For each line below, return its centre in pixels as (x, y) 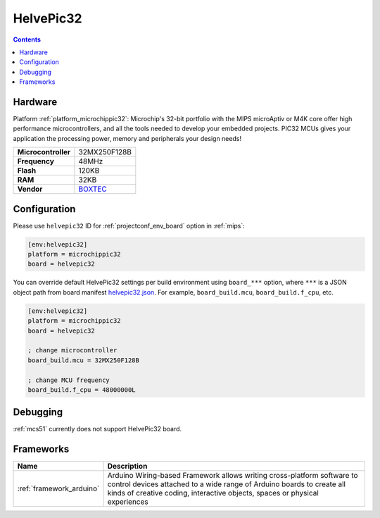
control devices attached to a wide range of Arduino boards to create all (227, 484)
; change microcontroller (72, 350)
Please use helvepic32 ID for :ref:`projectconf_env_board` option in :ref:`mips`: (129, 226)
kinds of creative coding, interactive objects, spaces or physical (213, 493)
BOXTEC (93, 189)
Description (127, 467)
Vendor (30, 189)
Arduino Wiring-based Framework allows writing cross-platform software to (233, 476)
